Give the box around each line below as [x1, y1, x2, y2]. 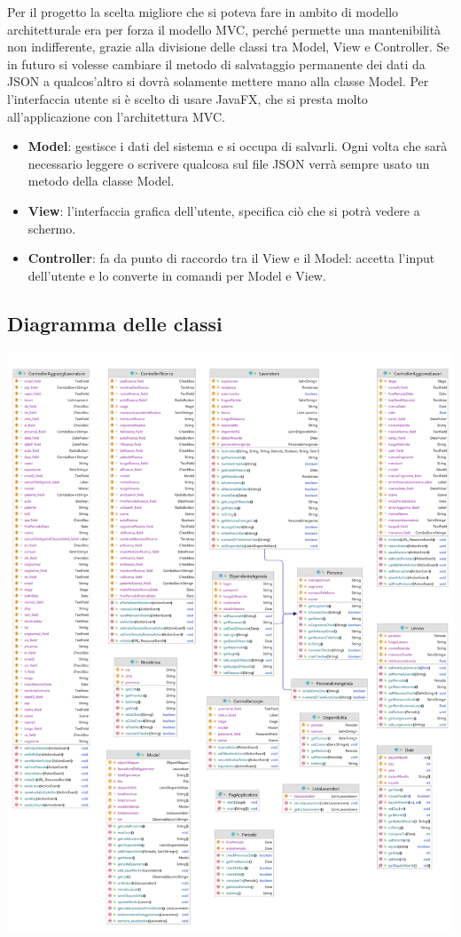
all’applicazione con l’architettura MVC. [7, 107, 225, 125]
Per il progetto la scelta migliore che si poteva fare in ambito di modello [7, 3, 399, 20]
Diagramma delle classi [7, 309, 223, 337]
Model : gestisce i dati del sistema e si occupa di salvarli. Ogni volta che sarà [27, 137, 448, 155]
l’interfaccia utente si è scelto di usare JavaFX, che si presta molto [7, 89, 368, 107]
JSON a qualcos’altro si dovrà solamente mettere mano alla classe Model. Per [7, 72, 429, 91]
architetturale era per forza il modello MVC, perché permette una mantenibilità [7, 20, 441, 38]
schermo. [27, 218, 76, 237]
